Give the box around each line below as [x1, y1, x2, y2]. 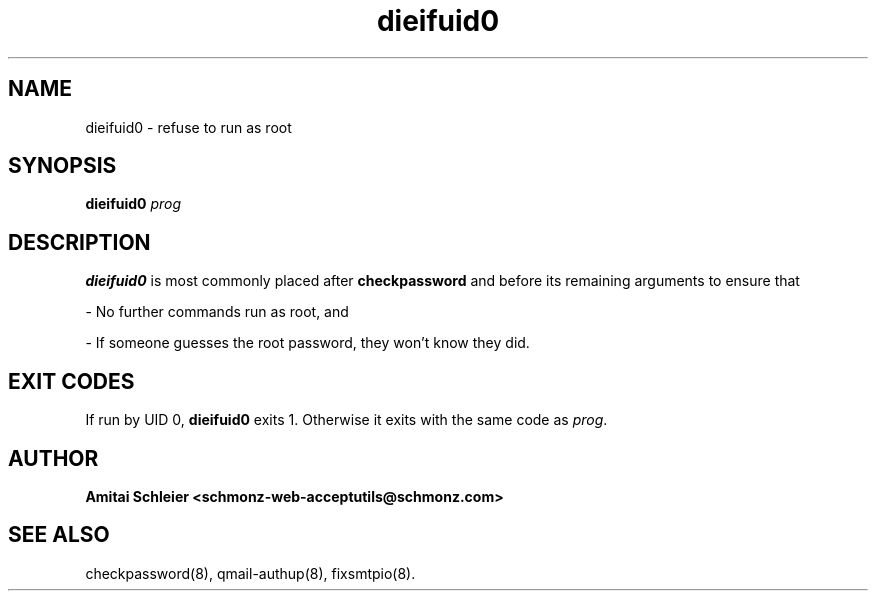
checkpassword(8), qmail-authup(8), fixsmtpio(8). [85, 564, 416, 582]
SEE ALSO [8, 522, 110, 548]
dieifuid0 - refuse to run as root [85, 118, 292, 136]
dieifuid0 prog [85, 195, 182, 213]
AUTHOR [8, 445, 99, 471]
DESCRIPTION [8, 229, 151, 255]
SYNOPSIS [8, 153, 117, 179]
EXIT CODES [8, 368, 135, 394]
